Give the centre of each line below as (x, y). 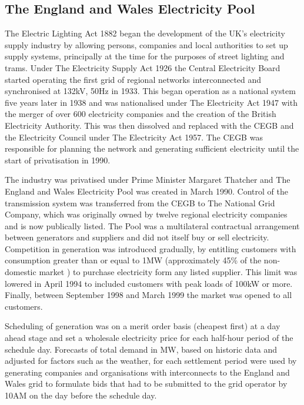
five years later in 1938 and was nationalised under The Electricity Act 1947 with (151, 102)
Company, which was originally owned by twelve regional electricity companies (146, 214)
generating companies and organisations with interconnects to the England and (147, 372)
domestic (21, 272)
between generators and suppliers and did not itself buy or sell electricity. (137, 237)
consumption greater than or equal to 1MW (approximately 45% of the (133, 260)
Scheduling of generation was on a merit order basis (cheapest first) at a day (143, 326)
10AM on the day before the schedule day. (81, 395)
